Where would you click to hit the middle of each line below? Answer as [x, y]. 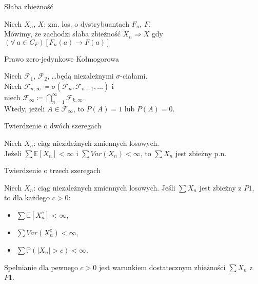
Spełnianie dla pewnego [41, 267]
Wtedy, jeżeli [25, 108]
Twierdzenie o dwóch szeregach [53, 126]
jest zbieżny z [220, 187]
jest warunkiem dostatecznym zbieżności [162, 267]
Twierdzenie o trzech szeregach [52, 170]
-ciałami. [134, 76]
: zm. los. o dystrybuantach [86, 23]
